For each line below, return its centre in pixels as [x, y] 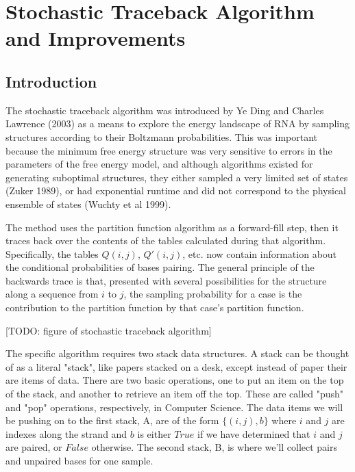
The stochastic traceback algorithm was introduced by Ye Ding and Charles [165, 110]
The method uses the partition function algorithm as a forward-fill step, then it [172, 227]
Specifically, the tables [52, 253]
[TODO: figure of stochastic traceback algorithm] [109, 330]
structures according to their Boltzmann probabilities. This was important [162, 136]
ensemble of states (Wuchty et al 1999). [88, 204]
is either [154, 433]
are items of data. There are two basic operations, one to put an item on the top [175, 380]
